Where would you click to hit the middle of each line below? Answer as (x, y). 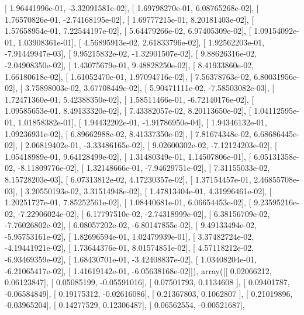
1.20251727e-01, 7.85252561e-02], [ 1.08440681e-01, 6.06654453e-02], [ (128, 202)
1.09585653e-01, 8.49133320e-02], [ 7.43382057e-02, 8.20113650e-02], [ (128, 111)
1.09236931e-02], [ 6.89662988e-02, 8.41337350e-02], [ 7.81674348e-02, (128, 133)
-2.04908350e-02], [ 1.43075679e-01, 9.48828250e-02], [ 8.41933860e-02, (129, 64)
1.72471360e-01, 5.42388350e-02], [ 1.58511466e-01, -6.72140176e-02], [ (129, 99)
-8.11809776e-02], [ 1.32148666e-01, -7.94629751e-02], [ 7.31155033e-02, (144, 168)
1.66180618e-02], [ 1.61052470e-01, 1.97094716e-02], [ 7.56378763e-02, (128, 76)
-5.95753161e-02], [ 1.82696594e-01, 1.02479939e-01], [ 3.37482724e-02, (129, 236)
